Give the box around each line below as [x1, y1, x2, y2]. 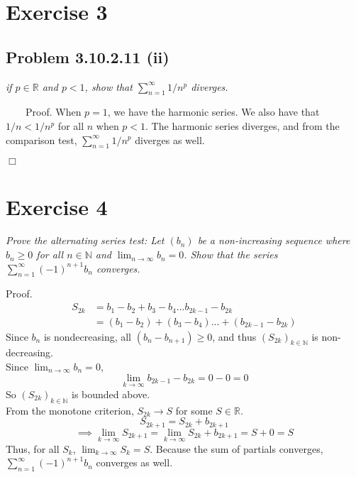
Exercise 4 [6, 192, 108, 221]
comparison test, [6, 132, 77, 147]
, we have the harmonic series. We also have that [107, 104, 320, 119]
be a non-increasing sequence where [197, 233, 350, 248]
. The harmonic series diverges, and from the [145, 118, 340, 133]
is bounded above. [72, 386, 150, 401]
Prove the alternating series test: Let [6, 233, 165, 248]
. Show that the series [184, 247, 278, 262]
